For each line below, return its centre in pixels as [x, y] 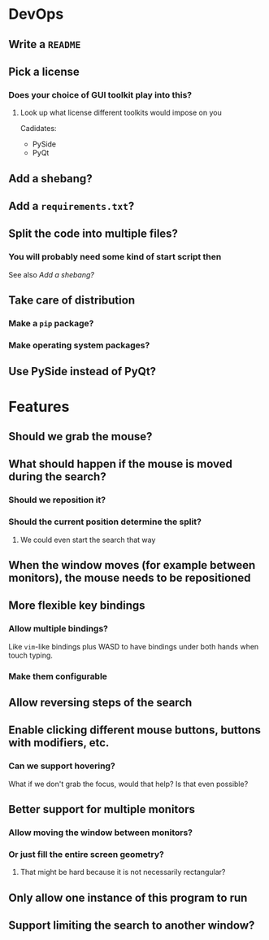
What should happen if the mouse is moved [121, 464]
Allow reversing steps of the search [100, 702]
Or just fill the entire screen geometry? [86, 854]
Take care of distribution [72, 301]
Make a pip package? [51, 324]
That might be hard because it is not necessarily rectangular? [123, 872]
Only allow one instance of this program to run [128, 897]
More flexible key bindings [77, 606]
